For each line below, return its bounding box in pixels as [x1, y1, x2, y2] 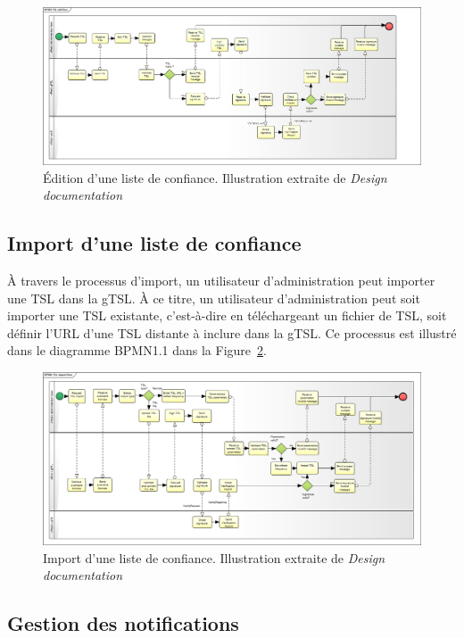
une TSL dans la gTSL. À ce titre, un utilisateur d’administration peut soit [7, 288, 420, 307]
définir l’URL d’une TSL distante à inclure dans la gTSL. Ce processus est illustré [7, 323, 457, 342]
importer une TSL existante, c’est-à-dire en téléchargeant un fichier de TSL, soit [7, 306, 447, 325]
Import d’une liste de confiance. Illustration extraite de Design [43, 548, 385, 567]
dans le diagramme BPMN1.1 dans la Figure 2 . [7, 341, 267, 360]
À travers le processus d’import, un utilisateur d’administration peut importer [7, 270, 435, 289]
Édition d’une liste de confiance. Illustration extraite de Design [43, 168, 387, 186]
